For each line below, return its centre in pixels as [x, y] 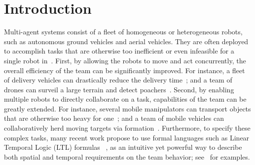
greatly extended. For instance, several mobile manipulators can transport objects [127, 108]
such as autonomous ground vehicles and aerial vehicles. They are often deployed [126, 41]
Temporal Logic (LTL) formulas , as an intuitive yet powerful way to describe [123, 147]
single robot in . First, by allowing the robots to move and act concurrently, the [125, 60]
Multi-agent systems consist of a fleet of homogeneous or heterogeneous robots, [123, 32]
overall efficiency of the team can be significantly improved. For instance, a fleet [125, 70]
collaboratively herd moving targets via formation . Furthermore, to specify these [127, 128]
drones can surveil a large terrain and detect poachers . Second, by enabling [119, 89]
